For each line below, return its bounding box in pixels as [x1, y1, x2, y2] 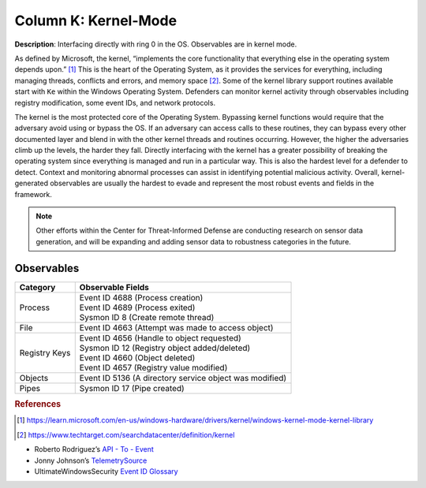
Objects [19, 372, 49, 383]
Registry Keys [19, 347, 71, 358]
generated [14, 178, 49, 188]
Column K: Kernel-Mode [14, 12, 177, 29]
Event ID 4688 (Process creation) [79, 292, 204, 303]
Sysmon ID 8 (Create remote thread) [79, 311, 215, 322]
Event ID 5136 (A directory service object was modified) [79, 372, 287, 383]
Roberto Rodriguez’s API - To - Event [34, 445, 154, 454]
